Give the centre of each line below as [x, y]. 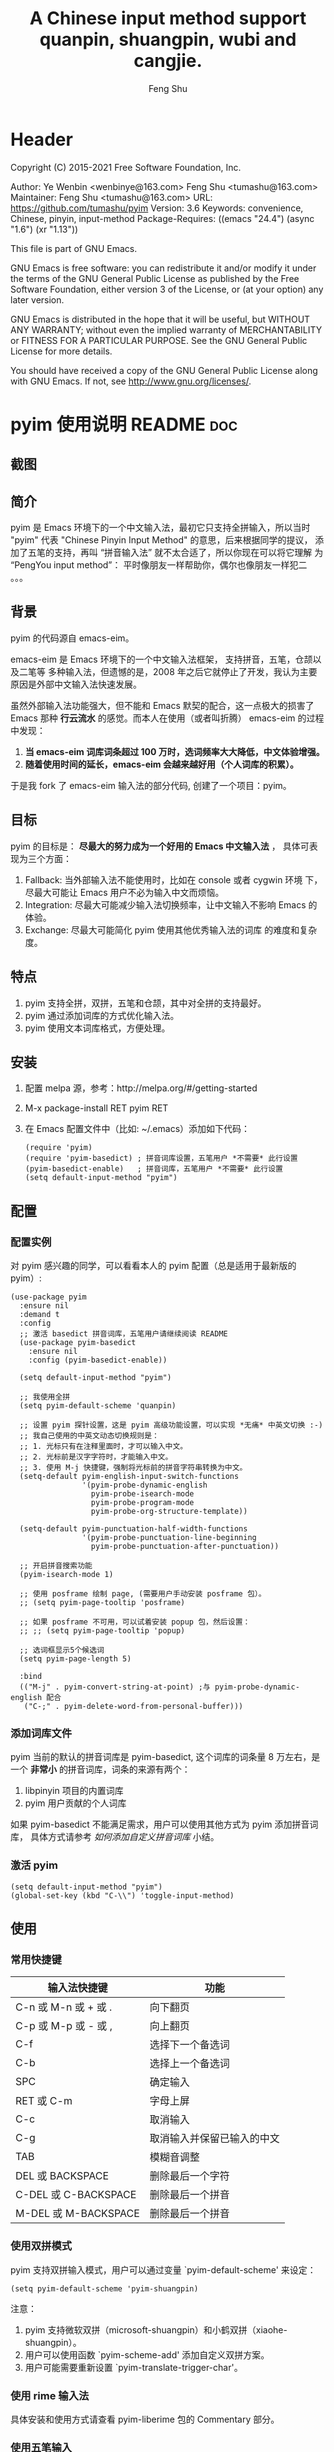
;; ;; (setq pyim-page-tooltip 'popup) [102, 1631]
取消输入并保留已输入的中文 [214, 2139]
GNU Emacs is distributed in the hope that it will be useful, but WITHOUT [160, 319]
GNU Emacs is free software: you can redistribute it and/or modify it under [163, 268]
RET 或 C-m [44, 2101]
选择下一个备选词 [189, 2045]
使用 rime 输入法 [50, 2395]
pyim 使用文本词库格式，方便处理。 [97, 1028]
